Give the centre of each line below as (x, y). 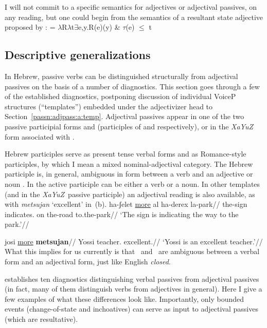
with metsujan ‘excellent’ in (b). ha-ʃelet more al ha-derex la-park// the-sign (126, 204)
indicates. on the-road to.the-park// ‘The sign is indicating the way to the (122, 214)
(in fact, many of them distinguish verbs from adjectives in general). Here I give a (133, 289)
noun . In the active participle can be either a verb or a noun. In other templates (132, 184)
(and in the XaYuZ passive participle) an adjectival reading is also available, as (130, 194)
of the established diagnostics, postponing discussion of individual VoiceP (120, 96)
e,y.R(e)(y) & (99, 27)
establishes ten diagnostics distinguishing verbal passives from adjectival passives (132, 278)
